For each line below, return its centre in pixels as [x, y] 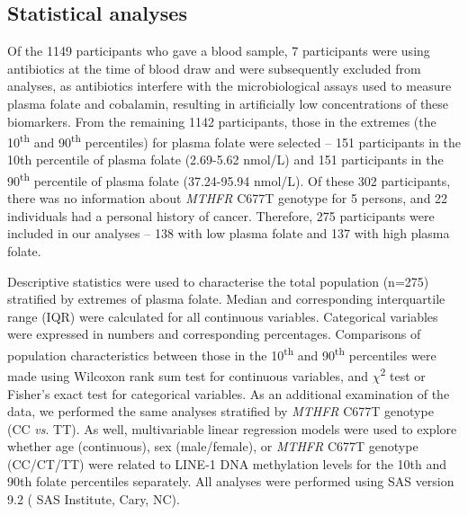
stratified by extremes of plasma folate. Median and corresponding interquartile [226, 299]
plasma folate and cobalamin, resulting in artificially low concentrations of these [228, 103]
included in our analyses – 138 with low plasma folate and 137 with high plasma [229, 233]
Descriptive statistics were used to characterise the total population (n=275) [218, 281]
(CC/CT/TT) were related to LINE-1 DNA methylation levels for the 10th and [227, 463]
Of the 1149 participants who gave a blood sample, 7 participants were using [219, 51]
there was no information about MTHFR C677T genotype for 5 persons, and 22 [228, 198]
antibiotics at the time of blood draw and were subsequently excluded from [214, 68]
